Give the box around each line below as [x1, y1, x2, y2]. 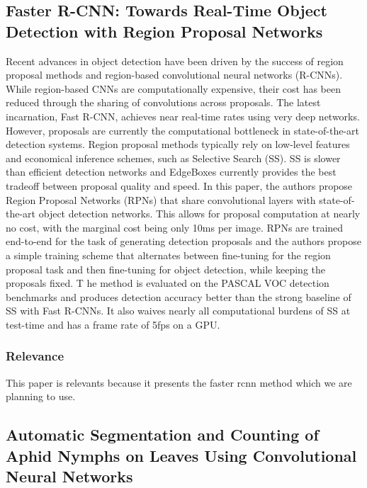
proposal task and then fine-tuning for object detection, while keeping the [6, 261, 325, 276]
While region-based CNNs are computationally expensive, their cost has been [6, 81, 341, 96]
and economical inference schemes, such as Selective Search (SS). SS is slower [6, 150, 341, 165]
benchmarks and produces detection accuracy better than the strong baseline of [6, 289, 351, 304]
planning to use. [6, 389, 76, 404]
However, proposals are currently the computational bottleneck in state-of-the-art [6, 123, 360, 137]
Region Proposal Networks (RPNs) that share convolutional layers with [6, 192, 316, 207]
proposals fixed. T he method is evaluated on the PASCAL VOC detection [6, 276, 329, 290]
